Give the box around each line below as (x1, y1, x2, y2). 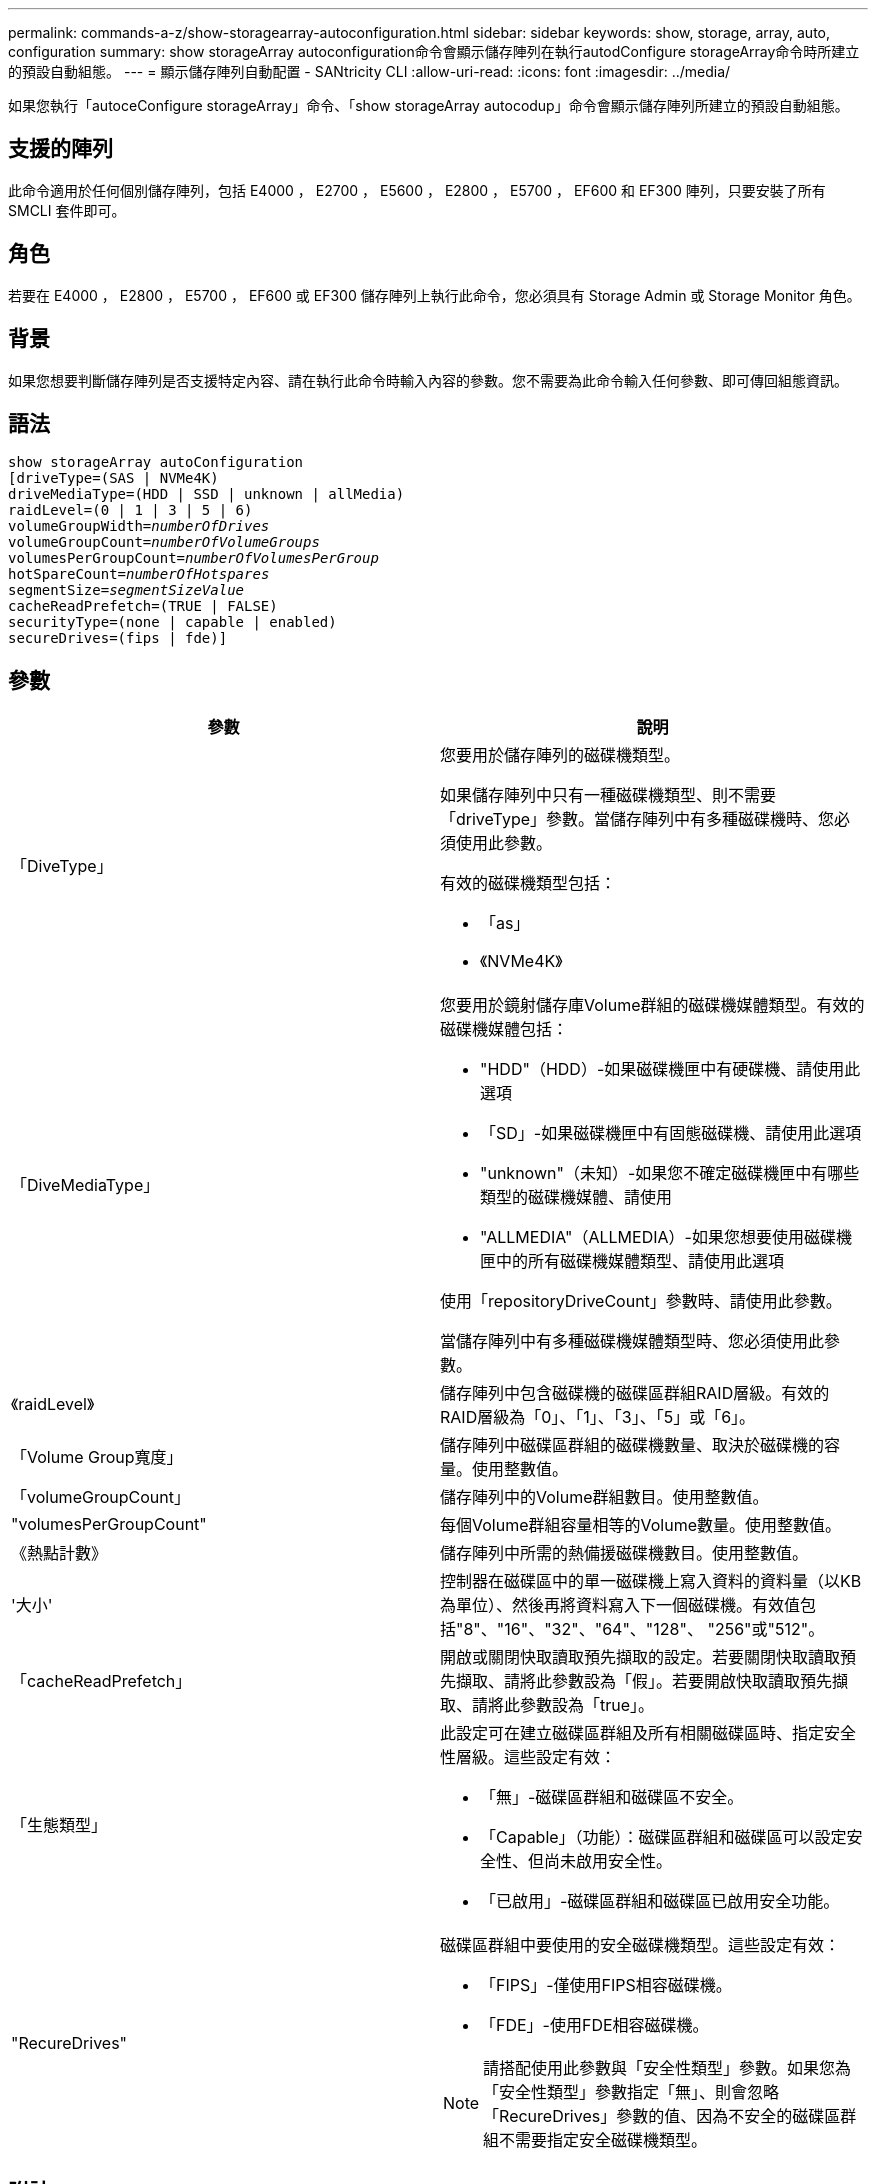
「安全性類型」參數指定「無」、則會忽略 (483, 2082, 780, 2103)
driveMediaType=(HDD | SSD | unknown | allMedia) (8, 486, 405, 503)
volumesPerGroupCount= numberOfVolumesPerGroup (8, 550, 379, 567)
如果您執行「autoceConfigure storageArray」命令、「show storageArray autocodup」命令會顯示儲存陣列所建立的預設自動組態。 (8, 97, 849, 114)
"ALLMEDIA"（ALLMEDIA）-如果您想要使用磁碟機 (480, 1227, 852, 1248)
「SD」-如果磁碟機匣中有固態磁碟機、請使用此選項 (480, 1123, 862, 1144)
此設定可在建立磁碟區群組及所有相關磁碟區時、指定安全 (440, 1723, 857, 1744)
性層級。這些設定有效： (440, 1747, 617, 1768)
